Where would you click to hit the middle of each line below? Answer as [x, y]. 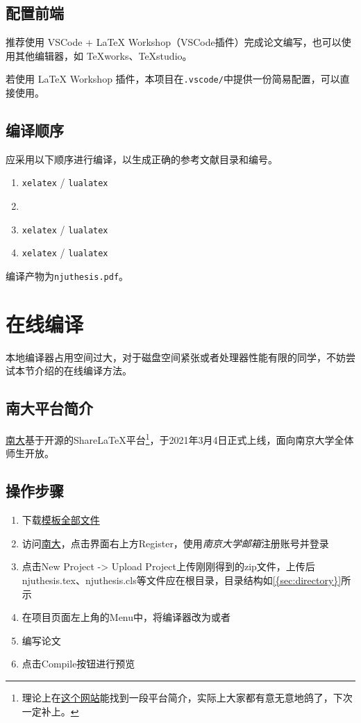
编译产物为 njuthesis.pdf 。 [67, 276]
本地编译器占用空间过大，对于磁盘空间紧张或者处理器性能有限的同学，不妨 [176, 357]
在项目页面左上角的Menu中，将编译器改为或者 [126, 617]
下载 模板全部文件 [61, 520]
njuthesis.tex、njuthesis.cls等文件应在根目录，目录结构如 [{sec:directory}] [182, 580]
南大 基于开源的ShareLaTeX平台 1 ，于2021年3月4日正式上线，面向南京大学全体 [180, 439]
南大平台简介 [49, 408]
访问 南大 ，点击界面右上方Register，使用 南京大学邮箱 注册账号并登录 [175, 543]
